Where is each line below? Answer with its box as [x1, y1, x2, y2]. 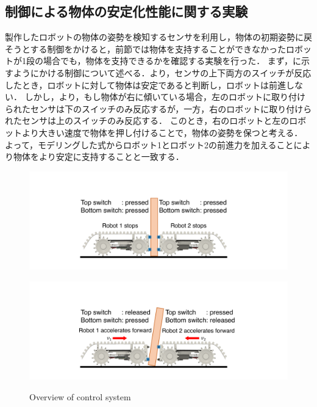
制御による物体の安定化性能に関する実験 [5, 2, 248, 21]
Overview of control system [29, 390, 131, 403]
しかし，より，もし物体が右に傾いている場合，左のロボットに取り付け [24, 90, 305, 103]
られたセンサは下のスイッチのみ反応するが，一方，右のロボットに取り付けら [5, 102, 312, 115]
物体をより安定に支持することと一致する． [13, 150, 184, 163]
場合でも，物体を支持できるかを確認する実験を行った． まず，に [43, 54, 302, 67]
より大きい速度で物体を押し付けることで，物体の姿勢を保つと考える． [21, 126, 303, 139]
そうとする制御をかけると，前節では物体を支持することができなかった [5, 42, 287, 55]
